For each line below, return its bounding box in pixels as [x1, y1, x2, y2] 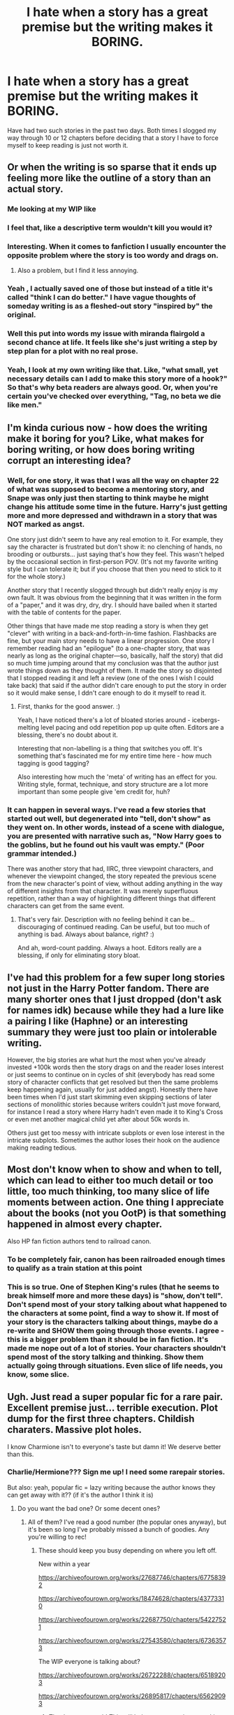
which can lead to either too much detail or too [7, 1175, 214, 1187]
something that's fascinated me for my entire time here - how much [17, 751, 212, 760]
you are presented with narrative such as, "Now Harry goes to [7, 831, 222, 840]
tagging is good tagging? [17, 758, 89, 767]
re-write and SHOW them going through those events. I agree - [7, 1325, 225, 1335]
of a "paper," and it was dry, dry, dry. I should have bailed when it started [7, 600, 218, 609]
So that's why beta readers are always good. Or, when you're [7, 383, 219, 393]
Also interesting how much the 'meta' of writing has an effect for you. [17, 772, 217, 781]
